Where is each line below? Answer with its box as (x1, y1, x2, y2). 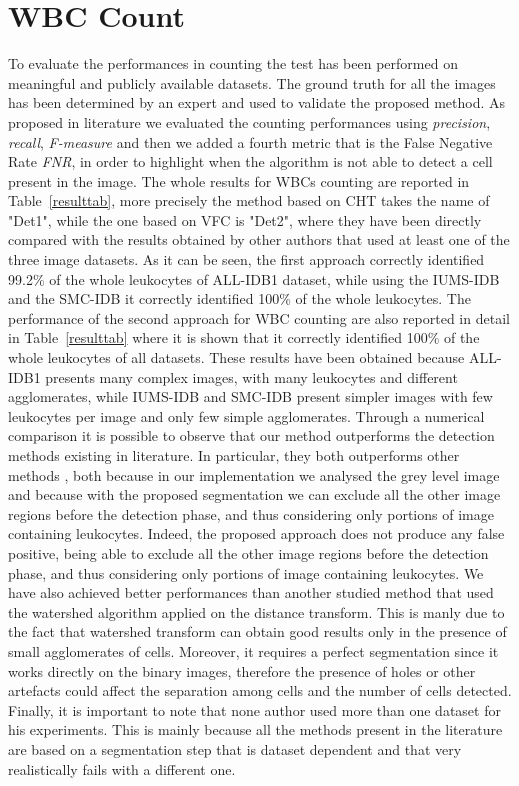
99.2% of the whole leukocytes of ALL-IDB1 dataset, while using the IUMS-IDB (8, 268, 500, 289)
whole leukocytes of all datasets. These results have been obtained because (8, 347, 465, 368)
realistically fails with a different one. (8, 758, 236, 779)
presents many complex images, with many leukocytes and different (45, 366, 458, 387)
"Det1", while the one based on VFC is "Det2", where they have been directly (8, 209, 482, 230)
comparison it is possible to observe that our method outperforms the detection (8, 425, 495, 446)
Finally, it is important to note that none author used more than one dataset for (8, 699, 501, 720)
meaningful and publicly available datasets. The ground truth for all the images (8, 72, 496, 93)
